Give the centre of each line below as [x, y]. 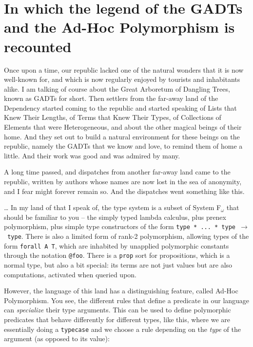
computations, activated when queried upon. [70, 274]
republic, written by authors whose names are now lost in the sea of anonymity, [123, 182]
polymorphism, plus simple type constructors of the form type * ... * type [120, 226]
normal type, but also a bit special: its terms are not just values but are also [118, 265]
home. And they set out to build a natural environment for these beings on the [122, 136]
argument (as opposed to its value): [57, 338]
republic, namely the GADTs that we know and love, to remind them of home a [123, 146]
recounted [38, 46]
